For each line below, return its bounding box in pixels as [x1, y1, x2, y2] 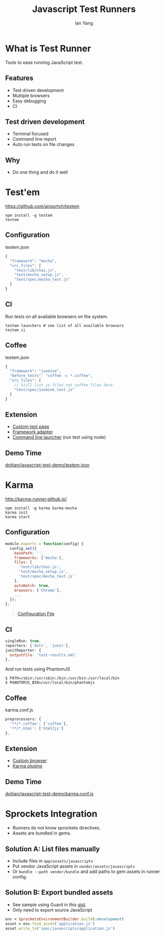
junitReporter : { [5, 647, 41, 653]
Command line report [12, 136, 56, 142]
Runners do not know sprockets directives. [12, 825, 101, 831]
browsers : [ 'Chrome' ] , [14, 587, 61, 593]
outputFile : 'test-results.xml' [9, 652, 77, 657]
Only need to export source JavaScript [12, 906, 92, 913]
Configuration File [17, 611, 55, 617]
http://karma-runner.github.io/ [5, 496, 67, 502]
